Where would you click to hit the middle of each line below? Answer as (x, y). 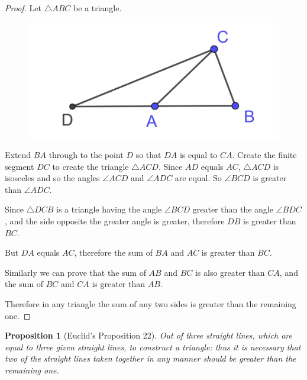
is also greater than (230, 272)
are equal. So (198, 178)
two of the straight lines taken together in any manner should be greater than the (151, 358)
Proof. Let (23, 8)
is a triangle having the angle (109, 209)
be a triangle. (98, 8)
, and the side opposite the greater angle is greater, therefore (115, 221)
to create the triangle (91, 166)
